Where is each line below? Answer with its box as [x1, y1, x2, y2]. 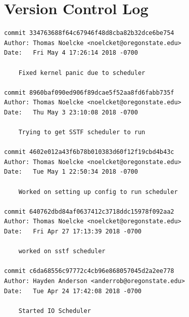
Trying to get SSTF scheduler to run [18, 129, 146, 136]
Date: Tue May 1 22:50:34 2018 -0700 [4, 168, 138, 176]
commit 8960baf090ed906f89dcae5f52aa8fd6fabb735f [4, 89, 174, 96]
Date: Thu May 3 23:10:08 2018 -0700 [4, 108, 138, 116]
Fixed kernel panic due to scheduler [18, 69, 146, 76]
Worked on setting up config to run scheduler [18, 188, 178, 195]
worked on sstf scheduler [18, 248, 106, 255]
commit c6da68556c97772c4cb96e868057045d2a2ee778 [4, 267, 174, 275]
